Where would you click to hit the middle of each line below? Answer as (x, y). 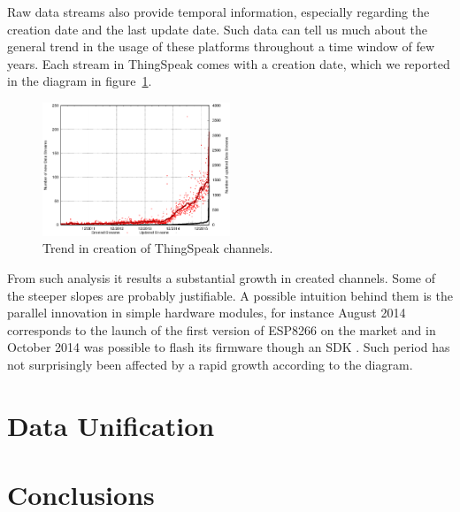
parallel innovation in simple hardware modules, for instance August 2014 (207, 313)
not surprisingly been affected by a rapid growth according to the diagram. (210, 364)
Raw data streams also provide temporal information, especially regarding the (218, 11)
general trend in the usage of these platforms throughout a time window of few (221, 46)
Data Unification (111, 425)
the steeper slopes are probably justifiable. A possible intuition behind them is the (230, 295)
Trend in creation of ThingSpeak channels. (158, 248)
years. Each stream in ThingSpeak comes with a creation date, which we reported (229, 63)
